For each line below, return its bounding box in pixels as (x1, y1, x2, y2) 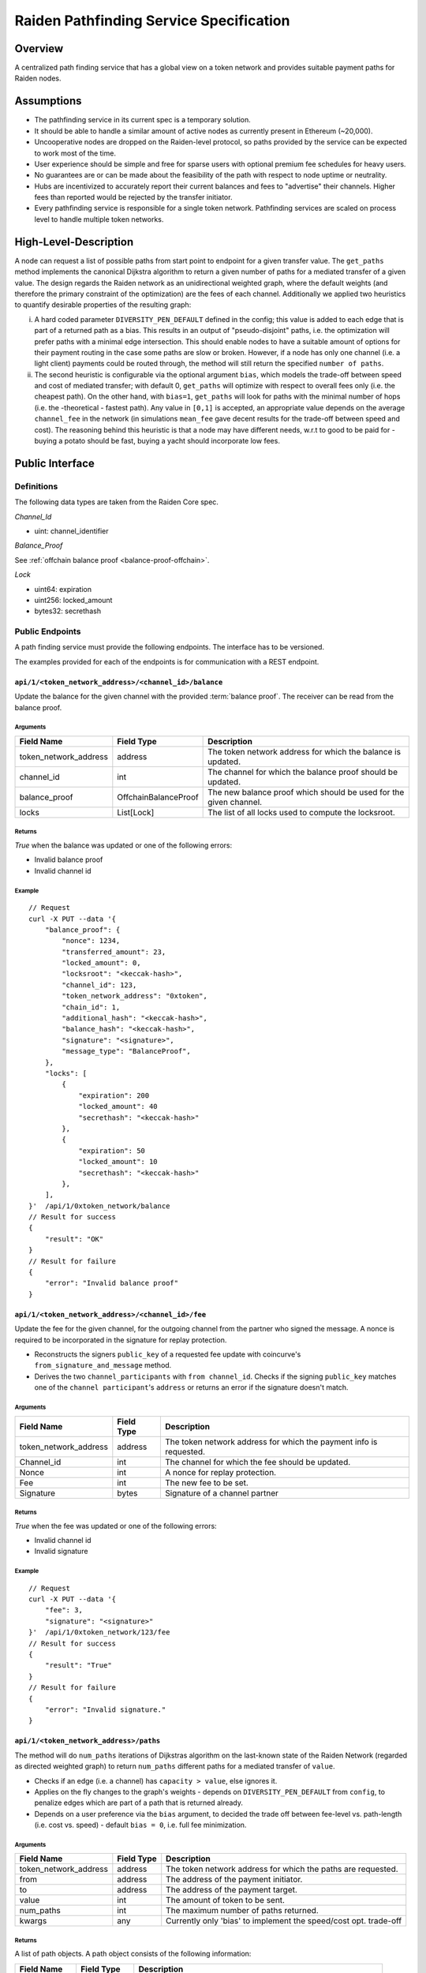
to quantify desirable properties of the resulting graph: (14, 300, 192, 309)
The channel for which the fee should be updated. (164, 1456, 351, 1467)
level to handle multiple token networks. (34, 214, 164, 224)
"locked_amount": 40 (78, 1102, 158, 1111)
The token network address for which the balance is (207, 747, 402, 757)
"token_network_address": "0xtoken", (62, 991, 208, 1001)
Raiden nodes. (14, 73, 62, 83)
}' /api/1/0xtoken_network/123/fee (28, 1628, 170, 1637)
